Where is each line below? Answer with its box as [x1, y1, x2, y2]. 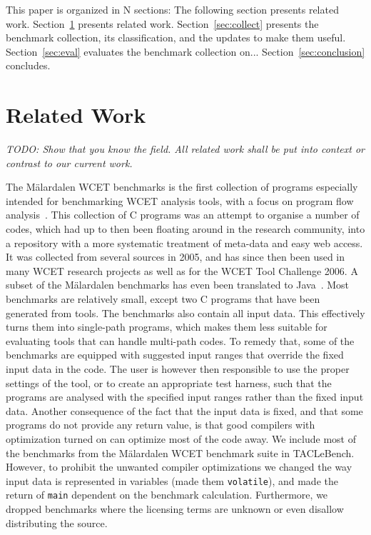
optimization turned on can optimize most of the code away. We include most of [6, 431, 356, 446]
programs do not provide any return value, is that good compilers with [6, 417, 315, 432]
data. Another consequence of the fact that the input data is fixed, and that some [6, 403, 363, 418]
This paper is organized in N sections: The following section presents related [6, 2, 339, 16]
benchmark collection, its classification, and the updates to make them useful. [6, 30, 346, 45]
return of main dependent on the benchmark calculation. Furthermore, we [6, 487, 328, 502]
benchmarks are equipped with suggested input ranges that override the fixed [6, 347, 344, 362]
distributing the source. [6, 515, 108, 530]
